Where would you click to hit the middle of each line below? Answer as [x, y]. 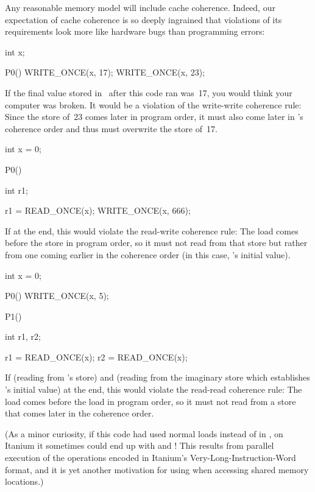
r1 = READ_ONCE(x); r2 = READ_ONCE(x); [96, 357]
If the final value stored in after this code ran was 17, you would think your [149, 92]
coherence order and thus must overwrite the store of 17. [111, 128]
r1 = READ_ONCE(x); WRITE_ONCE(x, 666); [98, 210]
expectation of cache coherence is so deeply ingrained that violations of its [143, 19]
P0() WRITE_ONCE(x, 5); [57, 296]
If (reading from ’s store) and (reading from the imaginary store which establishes [157, 377]
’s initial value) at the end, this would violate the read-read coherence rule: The [154, 389]
